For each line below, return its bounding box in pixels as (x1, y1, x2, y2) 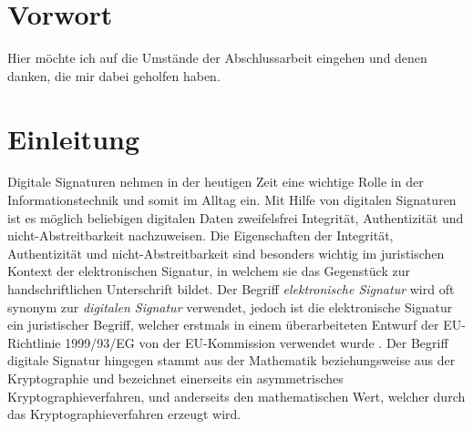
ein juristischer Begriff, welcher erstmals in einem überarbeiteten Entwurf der (7, 315, 439, 334)
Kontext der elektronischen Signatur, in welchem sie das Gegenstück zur (7, 261, 410, 281)
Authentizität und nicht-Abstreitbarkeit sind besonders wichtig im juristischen (7, 243, 445, 262)
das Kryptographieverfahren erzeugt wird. (7, 404, 242, 424)
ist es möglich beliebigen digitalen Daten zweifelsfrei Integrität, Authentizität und (7, 208, 464, 227)
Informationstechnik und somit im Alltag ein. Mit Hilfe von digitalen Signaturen (7, 190, 457, 209)
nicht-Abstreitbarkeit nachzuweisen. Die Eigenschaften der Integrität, (7, 226, 394, 245)
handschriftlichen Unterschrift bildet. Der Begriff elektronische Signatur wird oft (7, 280, 455, 298)
